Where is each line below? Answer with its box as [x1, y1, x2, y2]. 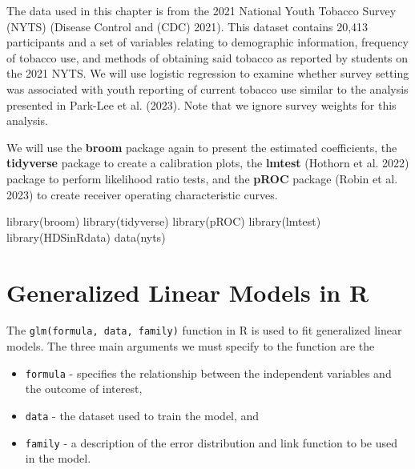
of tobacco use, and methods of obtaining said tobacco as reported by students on [6, 49, 409, 66]
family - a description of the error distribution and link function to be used [25, 434, 398, 451]
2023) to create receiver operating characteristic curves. [6, 186, 278, 202]
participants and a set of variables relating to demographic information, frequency [6, 34, 409, 50]
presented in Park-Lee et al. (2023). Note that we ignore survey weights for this [6, 96, 397, 113]
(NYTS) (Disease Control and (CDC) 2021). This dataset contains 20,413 [6, 18, 369, 34]
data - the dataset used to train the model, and [25, 407, 260, 423]
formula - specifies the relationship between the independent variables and [25, 364, 392, 381]
